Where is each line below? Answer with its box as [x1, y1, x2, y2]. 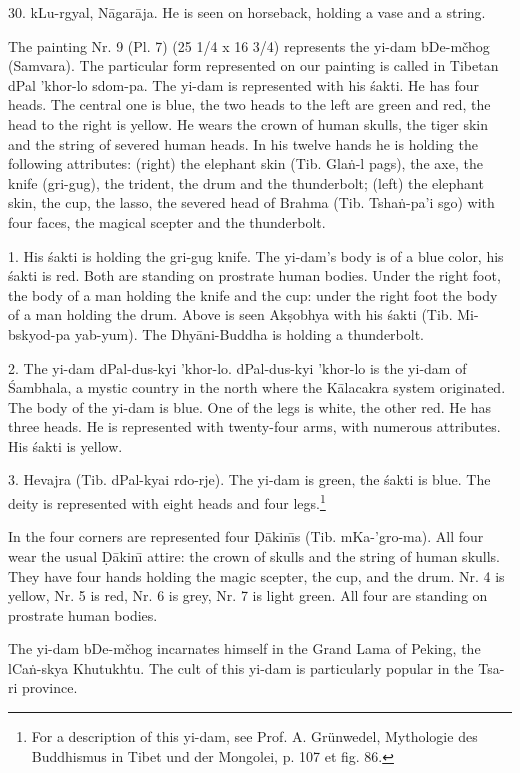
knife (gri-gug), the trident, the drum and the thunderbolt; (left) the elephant [8, 172, 484, 193]
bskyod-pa [8, 323, 71, 344]
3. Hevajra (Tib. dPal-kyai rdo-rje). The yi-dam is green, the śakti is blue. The [8, 469, 491, 490]
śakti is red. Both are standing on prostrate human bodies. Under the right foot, [8, 265, 501, 286]
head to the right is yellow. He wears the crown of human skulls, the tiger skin [8, 113, 489, 134]
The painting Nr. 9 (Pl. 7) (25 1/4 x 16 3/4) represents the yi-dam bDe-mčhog [8, 35, 490, 56]
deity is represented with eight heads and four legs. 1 [8, 490, 326, 513]
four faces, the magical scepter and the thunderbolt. [8, 211, 326, 232]
